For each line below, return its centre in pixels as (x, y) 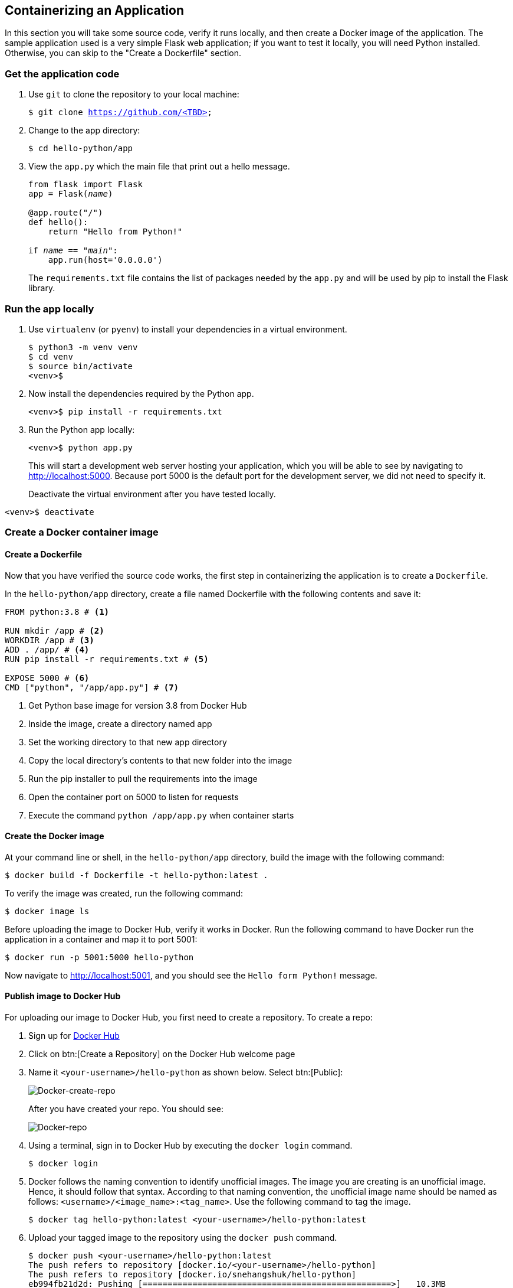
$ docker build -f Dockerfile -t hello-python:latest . (137, 875)
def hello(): (58, 222)
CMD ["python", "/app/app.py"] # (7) (92, 687)
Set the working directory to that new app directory (128, 742)
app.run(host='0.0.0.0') (105, 260)
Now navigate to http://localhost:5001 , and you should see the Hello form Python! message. (191, 975)
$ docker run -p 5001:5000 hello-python (99, 957)
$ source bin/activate (81, 366)
